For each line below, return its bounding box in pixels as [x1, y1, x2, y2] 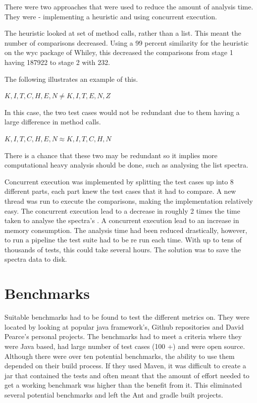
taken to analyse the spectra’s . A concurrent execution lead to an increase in [4, 215, 239, 226]
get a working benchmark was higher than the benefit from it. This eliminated [4, 380, 242, 390]
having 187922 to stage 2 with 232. [4, 57, 110, 67]
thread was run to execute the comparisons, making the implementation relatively [4, 195, 253, 206]
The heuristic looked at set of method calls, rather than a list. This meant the [4, 28, 242, 38]
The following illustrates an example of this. [4, 73, 138, 84]
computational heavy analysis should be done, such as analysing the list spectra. [4, 160, 249, 170]
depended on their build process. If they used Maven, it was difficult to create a [4, 360, 247, 371]
